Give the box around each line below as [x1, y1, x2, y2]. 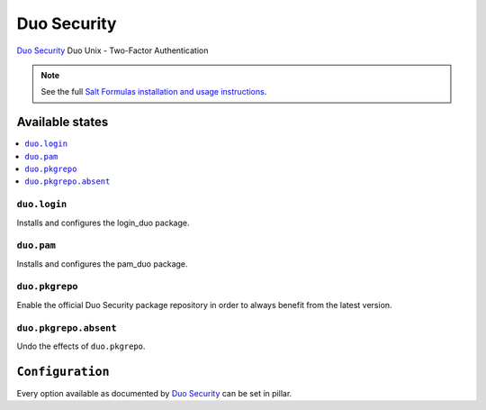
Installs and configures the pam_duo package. [16, 258, 188, 269]
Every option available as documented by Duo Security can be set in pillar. [16, 387, 292, 398]
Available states [16, 114, 109, 130]
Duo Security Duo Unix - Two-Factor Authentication [16, 45, 209, 56]
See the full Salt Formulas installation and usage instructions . [40, 87, 267, 97]
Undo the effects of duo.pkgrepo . [16, 341, 146, 351]
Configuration [16, 364, 110, 378]
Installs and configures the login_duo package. [16, 217, 190, 228]
